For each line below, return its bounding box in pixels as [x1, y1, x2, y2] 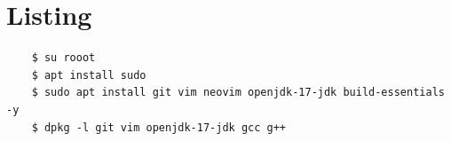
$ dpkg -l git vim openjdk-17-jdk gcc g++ [31, 121, 286, 134]
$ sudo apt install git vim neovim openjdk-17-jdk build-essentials [31, 86, 445, 99]
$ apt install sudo [31, 68, 146, 82]
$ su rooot [31, 51, 96, 65]
